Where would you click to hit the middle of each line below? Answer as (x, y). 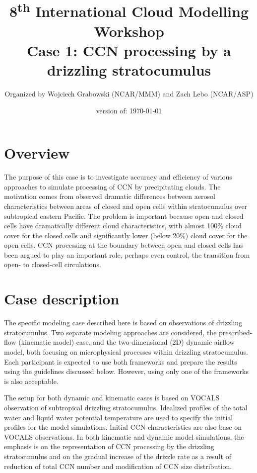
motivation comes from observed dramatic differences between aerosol (110, 196)
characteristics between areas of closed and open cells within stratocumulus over (126, 206)
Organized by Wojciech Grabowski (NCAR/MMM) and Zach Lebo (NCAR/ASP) (129, 94)
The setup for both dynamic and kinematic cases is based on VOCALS (112, 398)
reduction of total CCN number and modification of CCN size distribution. (118, 466)
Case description (62, 299)
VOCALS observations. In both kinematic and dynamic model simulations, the (124, 436)
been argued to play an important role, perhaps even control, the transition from (127, 254)
